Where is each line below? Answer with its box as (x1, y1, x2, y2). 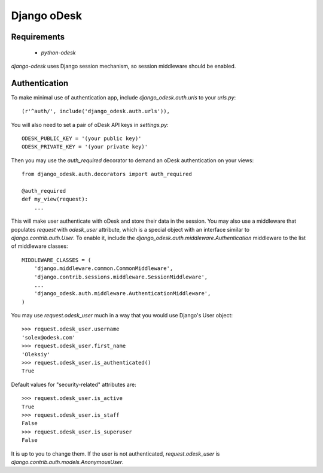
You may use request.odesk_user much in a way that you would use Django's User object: (11, 312, 233, 319)
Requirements (11, 32, 65, 42)
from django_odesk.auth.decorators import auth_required (22, 171, 193, 178)
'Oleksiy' (22, 351, 50, 357)
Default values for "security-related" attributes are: (11, 381, 137, 388)
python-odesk (41, 48, 76, 56)
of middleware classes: (11, 242, 68, 250)
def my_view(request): (22, 196, 89, 203)
